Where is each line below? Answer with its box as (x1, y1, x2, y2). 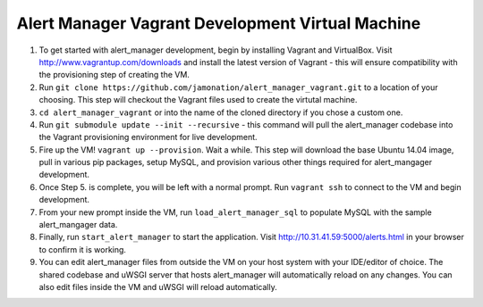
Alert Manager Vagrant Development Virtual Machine (16, 13, 421, 33)
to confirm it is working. (38, 244, 127, 254)
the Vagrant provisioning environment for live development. (38, 132, 258, 143)
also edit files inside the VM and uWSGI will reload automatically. (38, 281, 277, 292)
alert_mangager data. (38, 220, 118, 230)
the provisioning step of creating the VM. (38, 70, 190, 80)
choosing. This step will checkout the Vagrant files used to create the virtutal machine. (38, 95, 358, 105)
